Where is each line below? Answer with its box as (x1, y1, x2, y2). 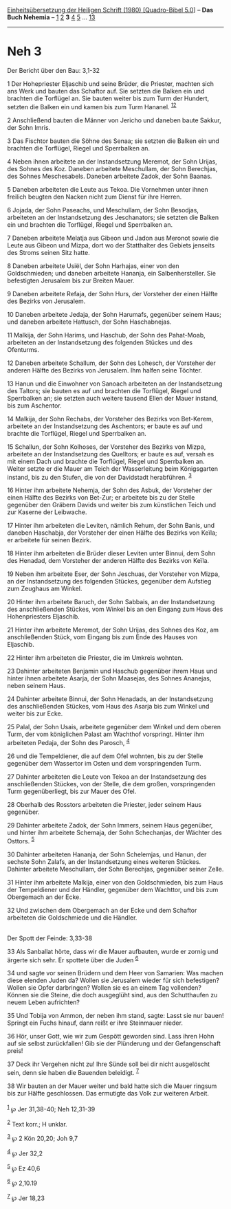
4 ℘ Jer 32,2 (7, 1148, 43, 1157)
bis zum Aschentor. (7, 401, 62, 410)
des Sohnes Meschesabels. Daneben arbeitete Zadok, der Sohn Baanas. (7, 172, 212, 180)
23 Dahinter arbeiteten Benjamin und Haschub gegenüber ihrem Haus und (7, 667, 218, 676)
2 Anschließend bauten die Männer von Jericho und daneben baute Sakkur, (7, 116, 221, 124)
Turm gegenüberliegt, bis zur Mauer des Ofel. (7, 787, 137, 795)
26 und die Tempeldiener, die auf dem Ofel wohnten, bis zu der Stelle (7, 752, 203, 760)
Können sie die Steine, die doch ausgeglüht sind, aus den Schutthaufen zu (7, 991, 218, 999)
